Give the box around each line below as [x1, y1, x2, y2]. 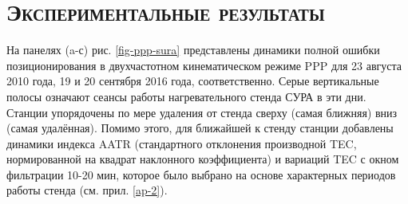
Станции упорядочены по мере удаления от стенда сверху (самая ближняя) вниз [6, 104, 398, 120]
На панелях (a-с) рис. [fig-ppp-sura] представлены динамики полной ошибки [6, 41, 380, 58]
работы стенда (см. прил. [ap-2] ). [6, 182, 168, 198]
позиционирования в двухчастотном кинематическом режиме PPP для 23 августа [6, 57, 402, 73]
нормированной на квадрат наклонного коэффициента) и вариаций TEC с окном [6, 151, 399, 167]
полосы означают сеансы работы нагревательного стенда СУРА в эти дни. [6, 88, 366, 104]
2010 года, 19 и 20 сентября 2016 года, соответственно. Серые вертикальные [6, 73, 379, 89]
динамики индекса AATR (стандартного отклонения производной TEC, [6, 135, 357, 151]
